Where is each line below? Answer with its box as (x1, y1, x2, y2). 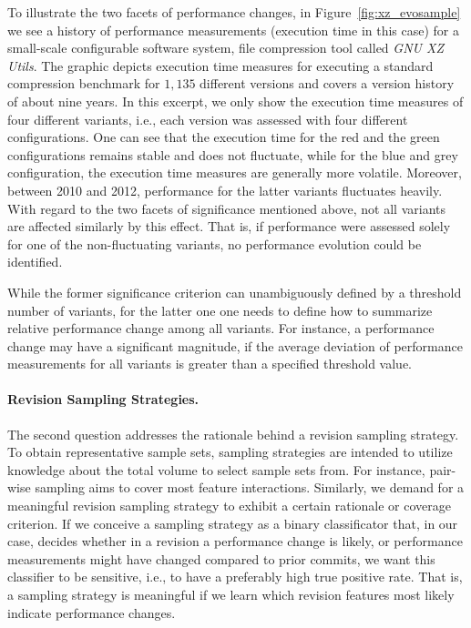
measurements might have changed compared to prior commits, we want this (7, 549, 435, 568)
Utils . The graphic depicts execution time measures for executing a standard (7, 56, 434, 75)
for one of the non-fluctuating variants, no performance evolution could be (7, 234, 422, 253)
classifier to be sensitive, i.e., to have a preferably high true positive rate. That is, (7, 567, 463, 586)
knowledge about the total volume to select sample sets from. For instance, (7, 460, 425, 479)
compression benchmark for (7, 74, 160, 93)
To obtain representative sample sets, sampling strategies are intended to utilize (7, 442, 453, 461)
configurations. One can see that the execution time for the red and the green (7, 127, 440, 147)
